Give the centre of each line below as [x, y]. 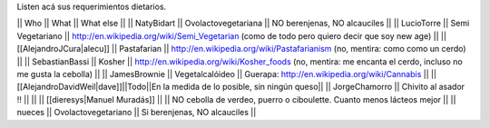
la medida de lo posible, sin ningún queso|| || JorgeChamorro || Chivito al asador [314, 87]
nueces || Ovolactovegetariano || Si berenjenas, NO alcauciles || [137, 113]
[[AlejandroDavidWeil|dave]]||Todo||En [89, 87]
